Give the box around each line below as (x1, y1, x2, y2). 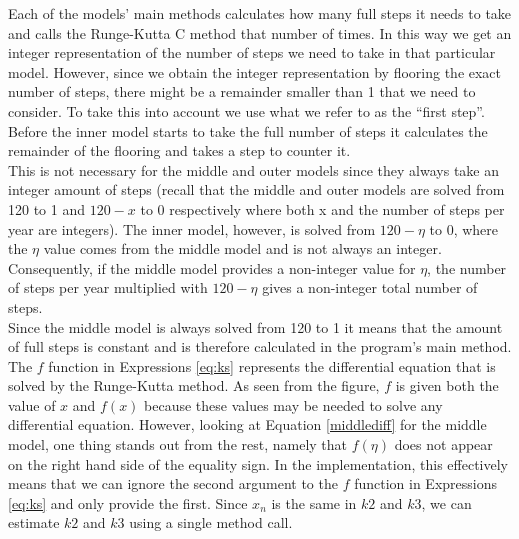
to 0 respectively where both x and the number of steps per (140, 198, 505, 219)
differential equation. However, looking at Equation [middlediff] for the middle (8, 414, 487, 435)
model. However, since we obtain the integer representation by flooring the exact (8, 61, 502, 82)
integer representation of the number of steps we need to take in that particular (8, 42, 496, 63)
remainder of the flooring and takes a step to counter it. (8, 140, 351, 161)
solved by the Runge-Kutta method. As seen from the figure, (8, 375, 380, 396)
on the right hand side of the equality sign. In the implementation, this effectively (8, 453, 508, 474)
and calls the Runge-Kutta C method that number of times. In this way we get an (8, 22, 512, 43)
